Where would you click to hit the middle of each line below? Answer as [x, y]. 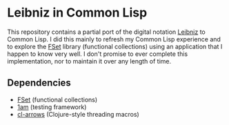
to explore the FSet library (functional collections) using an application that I [115, 46]
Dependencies [39, 83]
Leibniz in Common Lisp [77, 13]
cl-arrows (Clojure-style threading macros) [78, 114]
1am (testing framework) [52, 107]
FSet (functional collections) [57, 99]
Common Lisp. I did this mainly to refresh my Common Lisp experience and [114, 39]
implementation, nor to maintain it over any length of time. [89, 61]
